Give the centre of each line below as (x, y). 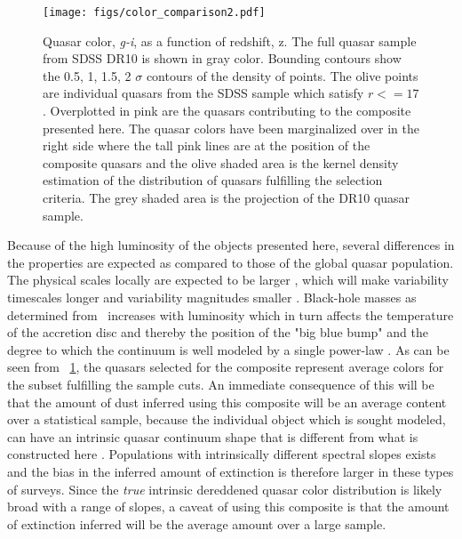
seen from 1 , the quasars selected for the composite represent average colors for (226, 367)
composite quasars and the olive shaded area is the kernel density (221, 162)
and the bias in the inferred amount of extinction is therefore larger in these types (231, 471)
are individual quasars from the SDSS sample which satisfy (203, 93)
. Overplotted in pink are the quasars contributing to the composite (227, 111)
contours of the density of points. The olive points (282, 75)
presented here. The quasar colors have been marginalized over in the (231, 128)
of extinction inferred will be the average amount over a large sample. (197, 523)
